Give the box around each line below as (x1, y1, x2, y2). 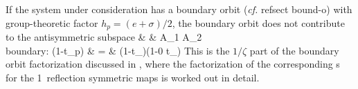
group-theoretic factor (6, 15, 98, 30)
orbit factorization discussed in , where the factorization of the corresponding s (6, 57, 340, 71)
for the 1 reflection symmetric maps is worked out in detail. (6, 70, 260, 84)
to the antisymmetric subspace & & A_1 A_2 (6, 30, 202, 44)
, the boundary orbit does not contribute (172, 15, 345, 30)
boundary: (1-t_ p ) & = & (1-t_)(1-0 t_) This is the (6, 43, 230, 57)
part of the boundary (249, 43, 339, 57)
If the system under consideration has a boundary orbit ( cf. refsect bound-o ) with (6, 2, 352, 16)
